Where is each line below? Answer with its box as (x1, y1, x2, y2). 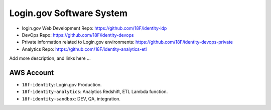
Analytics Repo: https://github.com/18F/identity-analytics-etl (22, 46, 147, 52)
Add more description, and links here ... (9, 55, 91, 61)
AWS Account (9, 68, 54, 77)
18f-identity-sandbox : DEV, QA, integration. (22, 95, 120, 101)
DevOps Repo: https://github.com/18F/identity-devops (22, 32, 134, 38)
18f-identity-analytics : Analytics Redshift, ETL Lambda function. (22, 88, 168, 95)
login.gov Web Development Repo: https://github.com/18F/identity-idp (22, 25, 167, 31)
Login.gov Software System (9, 8, 128, 19)
